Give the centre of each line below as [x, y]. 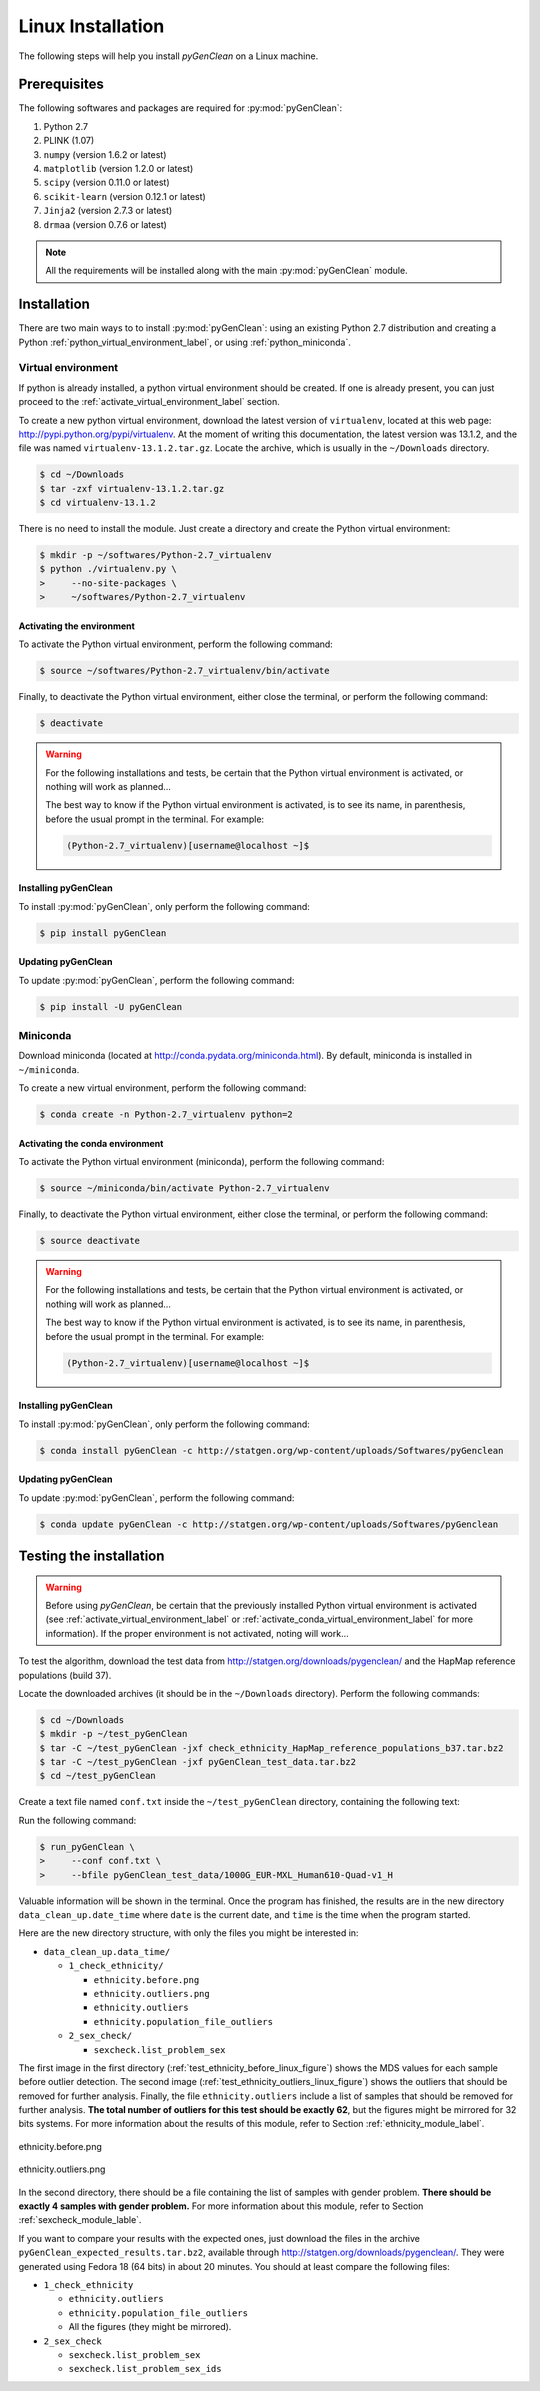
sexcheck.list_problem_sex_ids [145, 2369]
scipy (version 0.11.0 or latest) [106, 182]
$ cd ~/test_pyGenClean [98, 1776]
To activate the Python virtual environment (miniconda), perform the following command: [201, 1162]
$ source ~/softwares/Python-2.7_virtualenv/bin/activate [184, 671]
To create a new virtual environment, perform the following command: [162, 1088]
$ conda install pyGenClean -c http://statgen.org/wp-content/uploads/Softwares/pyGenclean [271, 1450]
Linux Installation [91, 26]
